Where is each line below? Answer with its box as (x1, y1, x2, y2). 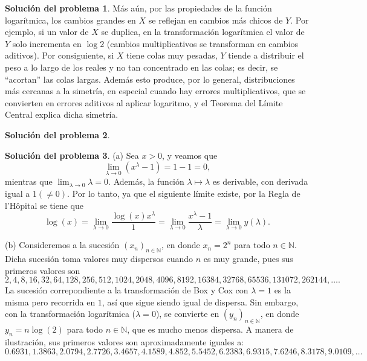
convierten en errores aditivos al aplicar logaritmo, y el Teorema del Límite (5, 96, 283, 109)
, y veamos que (162, 149, 218, 161)
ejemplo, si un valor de (5, 25, 89, 38)
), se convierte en (155, 307, 219, 320)
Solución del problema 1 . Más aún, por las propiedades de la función (5, 2, 272, 14)
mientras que (5, 175, 53, 188)
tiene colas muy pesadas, (126, 49, 218, 62)
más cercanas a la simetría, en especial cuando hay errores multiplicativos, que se (5, 85, 306, 97)
